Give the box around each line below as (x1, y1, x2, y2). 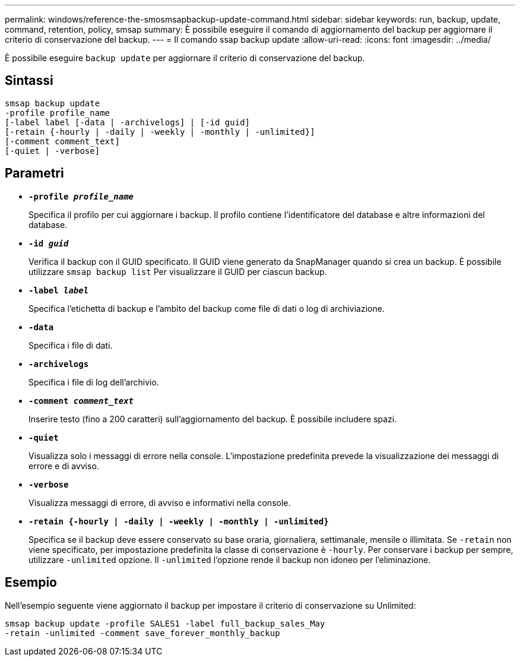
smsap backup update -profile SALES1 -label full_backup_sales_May (5, 618, 325, 628)
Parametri (5, 166, 64, 181)
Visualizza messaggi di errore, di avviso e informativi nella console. (28, 497, 291, 508)
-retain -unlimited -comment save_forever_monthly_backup (5, 628, 280, 638)
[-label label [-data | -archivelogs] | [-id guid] (5, 117, 251, 127)
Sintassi (5, 73, 53, 88)
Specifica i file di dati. (28, 340, 113, 350)
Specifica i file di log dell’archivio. (28, 377, 159, 387)
